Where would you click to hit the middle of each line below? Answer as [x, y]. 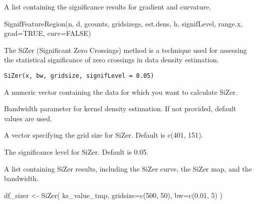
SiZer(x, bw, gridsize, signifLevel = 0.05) [79, 76]
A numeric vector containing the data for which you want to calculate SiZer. [121, 92]
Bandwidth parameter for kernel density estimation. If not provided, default [120, 108]
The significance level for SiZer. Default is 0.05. [76, 152]
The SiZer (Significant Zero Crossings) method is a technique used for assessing [126, 50]
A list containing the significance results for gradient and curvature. [108, 6]
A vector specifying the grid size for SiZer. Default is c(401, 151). [104, 135]
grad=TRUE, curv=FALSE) [48, 33]
